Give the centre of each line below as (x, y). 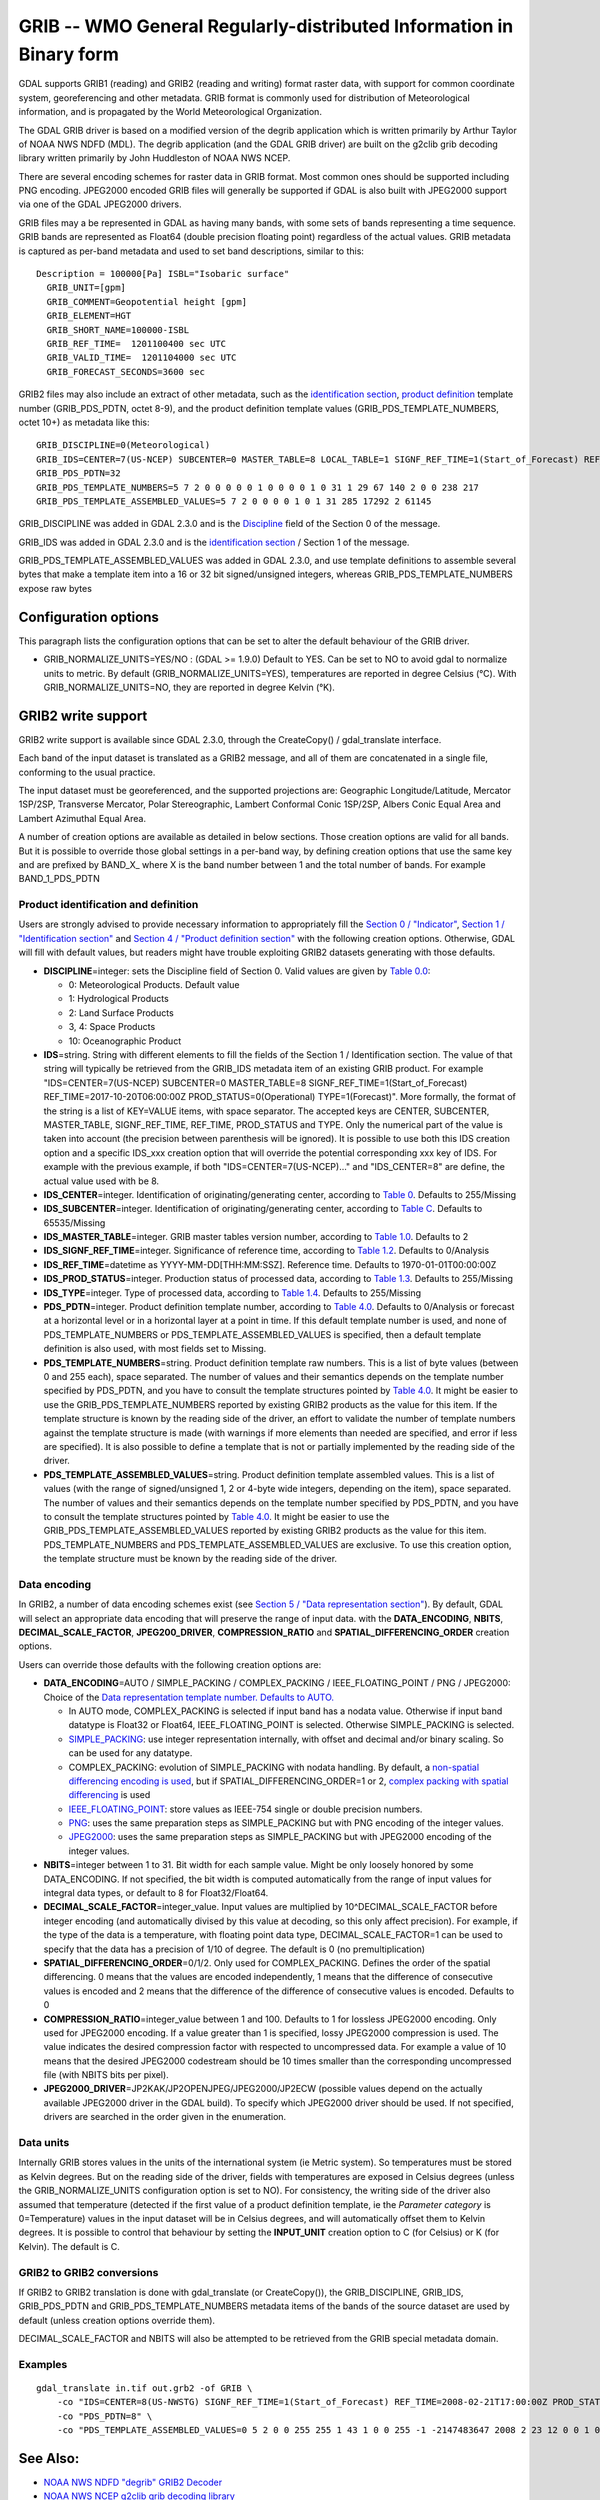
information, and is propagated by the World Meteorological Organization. (170, 112)
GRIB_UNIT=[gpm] (86, 288)
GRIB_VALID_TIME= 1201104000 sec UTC (141, 358)
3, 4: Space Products (112, 1027)
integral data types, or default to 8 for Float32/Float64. (156, 1893)
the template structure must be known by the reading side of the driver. (190, 1559)
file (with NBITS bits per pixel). (106, 2075)
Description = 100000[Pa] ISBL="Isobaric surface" (163, 274)
